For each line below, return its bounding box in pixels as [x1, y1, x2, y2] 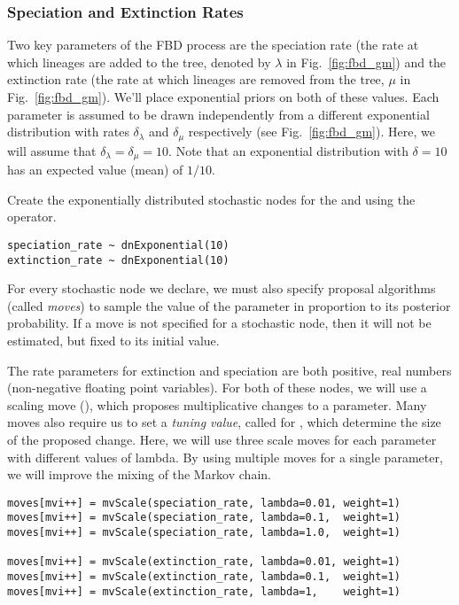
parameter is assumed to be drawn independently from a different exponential [7, 105, 430, 123]
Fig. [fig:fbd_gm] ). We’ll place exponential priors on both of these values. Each [7, 88, 440, 105]
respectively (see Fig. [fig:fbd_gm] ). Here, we [188, 122, 435, 141]
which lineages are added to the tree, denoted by [7, 52, 271, 71]
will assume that [7, 141, 97, 159]
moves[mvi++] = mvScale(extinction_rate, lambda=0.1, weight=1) [7, 570, 401, 583]
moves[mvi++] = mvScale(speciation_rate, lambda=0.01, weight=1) [7, 496, 401, 509]
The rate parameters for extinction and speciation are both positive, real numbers [7, 361, 452, 379]
